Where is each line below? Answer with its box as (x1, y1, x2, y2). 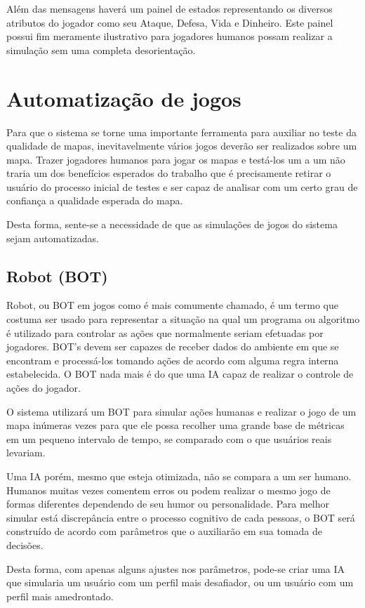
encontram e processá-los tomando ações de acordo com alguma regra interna (6, 352, 339, 367)
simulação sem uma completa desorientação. (6, 42, 196, 57)
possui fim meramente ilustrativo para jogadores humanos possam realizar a (6, 29, 333, 44)
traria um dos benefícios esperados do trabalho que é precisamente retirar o (6, 166, 331, 180)
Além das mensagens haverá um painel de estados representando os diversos (6, 1, 333, 15)
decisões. (6, 537, 44, 552)
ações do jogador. (6, 381, 81, 395)
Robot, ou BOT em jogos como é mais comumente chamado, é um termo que (6, 298, 338, 312)
